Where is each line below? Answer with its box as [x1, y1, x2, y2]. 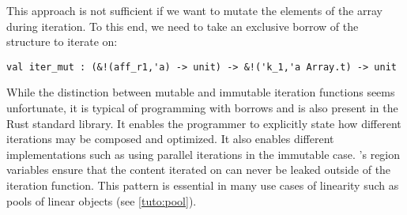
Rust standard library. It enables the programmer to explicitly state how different [6, 115, 401, 131]
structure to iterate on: [6, 33, 118, 50]
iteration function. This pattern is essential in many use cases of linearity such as [6, 177, 399, 193]
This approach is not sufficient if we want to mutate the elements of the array [6, 2, 383, 18]
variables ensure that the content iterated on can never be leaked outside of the [6, 161, 391, 178]
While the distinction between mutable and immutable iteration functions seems [6, 84, 395, 100]
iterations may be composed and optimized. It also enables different [6, 130, 334, 147]
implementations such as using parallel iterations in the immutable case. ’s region [6, 145, 401, 162]
